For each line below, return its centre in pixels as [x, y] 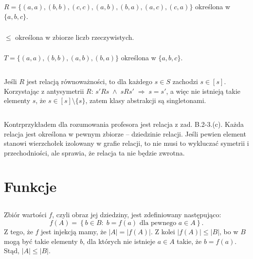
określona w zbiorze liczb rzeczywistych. [75, 37]
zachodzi [185, 81]
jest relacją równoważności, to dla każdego [90, 81]
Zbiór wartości [25, 215]
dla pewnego [158, 223]
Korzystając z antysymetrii [44, 91]
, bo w [229, 231]
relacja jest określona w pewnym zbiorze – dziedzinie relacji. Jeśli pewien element [125, 133]
